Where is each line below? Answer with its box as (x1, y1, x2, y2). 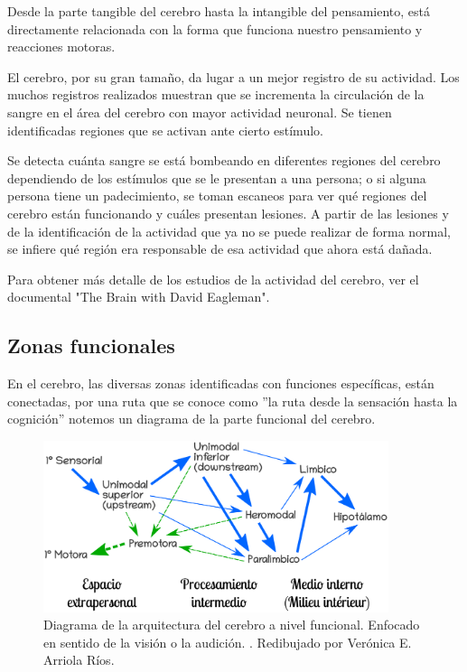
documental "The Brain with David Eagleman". (7, 287, 270, 306)
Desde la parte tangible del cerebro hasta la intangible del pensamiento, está (7, 2, 431, 20)
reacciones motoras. (7, 37, 116, 56)
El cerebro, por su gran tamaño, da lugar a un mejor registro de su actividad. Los (7, 67, 460, 86)
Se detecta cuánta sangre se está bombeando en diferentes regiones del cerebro (7, 151, 441, 170)
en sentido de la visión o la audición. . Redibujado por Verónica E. (43, 632, 412, 651)
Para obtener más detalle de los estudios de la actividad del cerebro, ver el (7, 269, 419, 288)
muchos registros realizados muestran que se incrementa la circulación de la (7, 85, 425, 104)
